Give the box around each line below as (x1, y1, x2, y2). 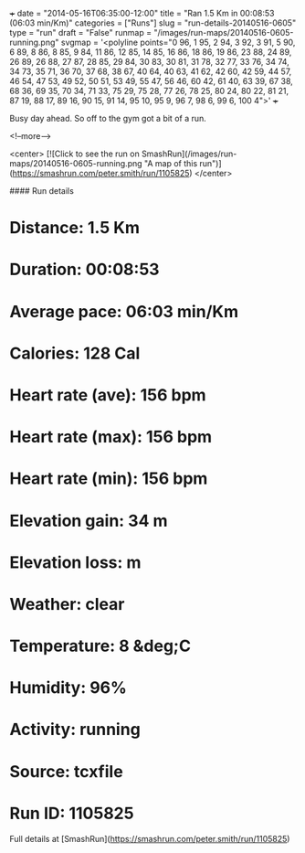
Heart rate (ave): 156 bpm (9, 384, 207, 405)
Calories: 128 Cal (9, 343, 141, 364)
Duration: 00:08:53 (9, 260, 160, 280)
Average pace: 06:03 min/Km (9, 301, 239, 322)
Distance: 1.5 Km (9, 218, 140, 239)
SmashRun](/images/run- (141, 148, 237, 159)
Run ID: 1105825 (9, 803, 134, 824)
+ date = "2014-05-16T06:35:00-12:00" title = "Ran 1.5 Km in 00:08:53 (9, 8, 275, 18)
